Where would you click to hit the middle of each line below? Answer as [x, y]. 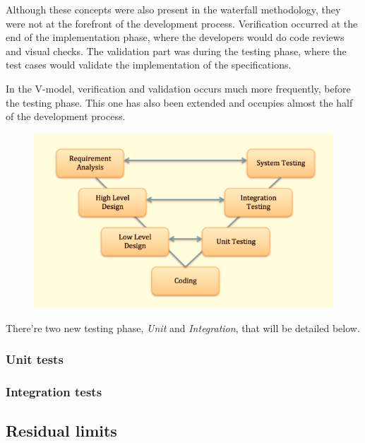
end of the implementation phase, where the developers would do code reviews [175, 37]
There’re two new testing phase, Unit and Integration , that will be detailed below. [183, 327]
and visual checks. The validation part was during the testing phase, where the [176, 51]
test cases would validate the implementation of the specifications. [149, 65]
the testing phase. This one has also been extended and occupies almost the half [179, 102]
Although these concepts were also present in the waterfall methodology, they [173, 9]
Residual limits [61, 431]
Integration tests [54, 391]
